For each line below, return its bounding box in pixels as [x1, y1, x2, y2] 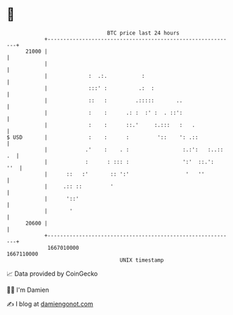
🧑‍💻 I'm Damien [6, 286, 50, 294]
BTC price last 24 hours [107, 29, 180, 36]
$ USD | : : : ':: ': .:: [6, 133, 199, 141]
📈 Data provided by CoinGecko [6, 269, 98, 278]
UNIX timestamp [119, 256, 164, 264]
